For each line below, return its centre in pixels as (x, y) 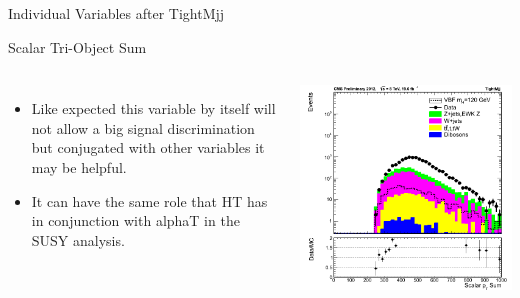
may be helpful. (79, 166)
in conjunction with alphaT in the (135, 220)
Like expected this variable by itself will (153, 108)
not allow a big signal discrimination (143, 127)
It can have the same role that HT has (149, 200)
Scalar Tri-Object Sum (77, 46)
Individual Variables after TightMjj (116, 13)
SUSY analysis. (78, 239)
